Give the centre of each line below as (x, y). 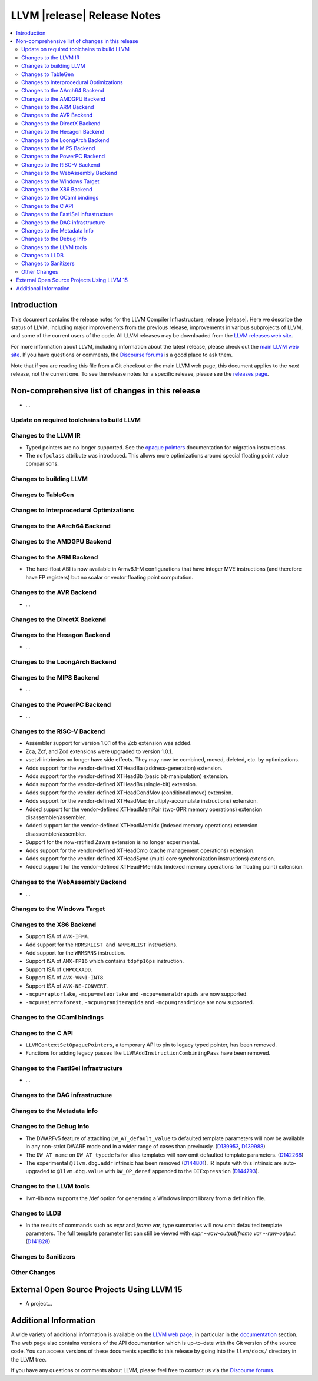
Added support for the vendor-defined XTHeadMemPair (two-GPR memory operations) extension (144, 809)
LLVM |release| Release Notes (86, 15)
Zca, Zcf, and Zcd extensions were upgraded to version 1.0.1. (99, 751)
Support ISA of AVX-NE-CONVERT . (67, 986)
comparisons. (42, 464)
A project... (39, 1304)
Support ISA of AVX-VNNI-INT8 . (65, 978)
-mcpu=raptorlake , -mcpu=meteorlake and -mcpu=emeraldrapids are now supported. (137, 994)
